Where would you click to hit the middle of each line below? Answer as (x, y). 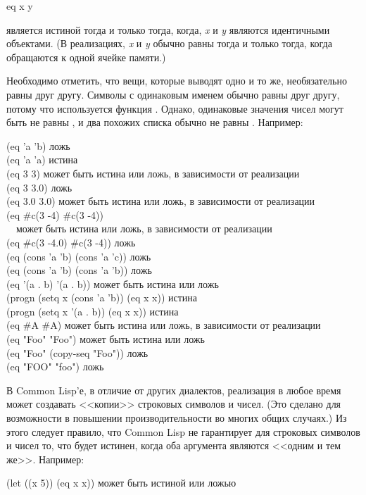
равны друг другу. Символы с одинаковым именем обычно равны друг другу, (173, 94)
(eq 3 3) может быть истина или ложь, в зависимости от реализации (153, 173)
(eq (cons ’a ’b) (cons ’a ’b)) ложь (79, 270)
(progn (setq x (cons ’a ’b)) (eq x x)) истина (102, 297)
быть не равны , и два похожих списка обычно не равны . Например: (155, 122)
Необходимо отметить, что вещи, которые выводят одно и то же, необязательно (177, 81)
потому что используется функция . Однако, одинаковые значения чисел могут (175, 108)
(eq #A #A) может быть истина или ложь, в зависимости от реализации (164, 325)
